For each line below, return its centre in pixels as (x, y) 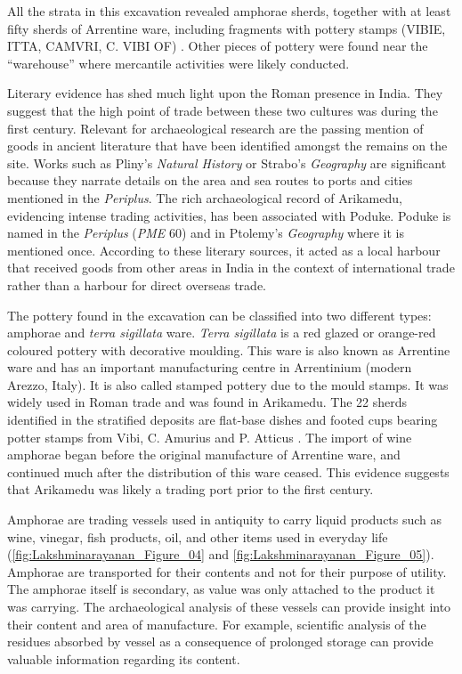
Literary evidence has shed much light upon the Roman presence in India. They (225, 93)
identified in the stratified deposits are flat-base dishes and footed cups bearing (223, 420)
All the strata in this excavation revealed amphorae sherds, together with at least (229, 11)
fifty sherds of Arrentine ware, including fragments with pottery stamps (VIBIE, (227, 28)
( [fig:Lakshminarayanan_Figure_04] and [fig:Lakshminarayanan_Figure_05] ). (221, 554)
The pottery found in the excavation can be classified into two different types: (219, 315)
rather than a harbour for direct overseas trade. (137, 284)
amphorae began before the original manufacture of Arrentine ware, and (204, 455)
